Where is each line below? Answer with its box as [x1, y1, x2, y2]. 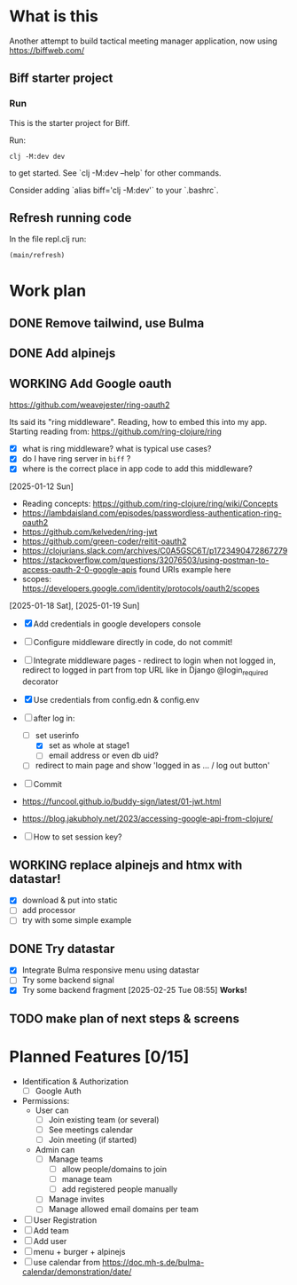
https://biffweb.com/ [9, 44, 85, 55]
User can [35, 1105, 69, 1116]
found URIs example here [138, 564, 231, 575]
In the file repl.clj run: [9, 233, 87, 245]
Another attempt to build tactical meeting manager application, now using [9, 35, 277, 46]
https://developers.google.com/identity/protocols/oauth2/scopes [21, 583, 260, 594]
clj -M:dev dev [9, 152, 66, 161]
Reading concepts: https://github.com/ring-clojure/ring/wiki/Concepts [21, 499, 278, 509]
